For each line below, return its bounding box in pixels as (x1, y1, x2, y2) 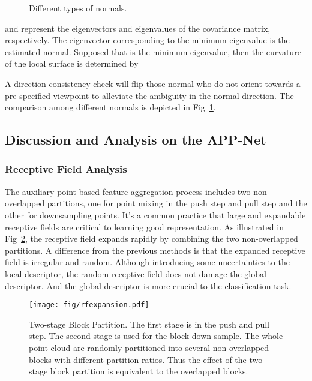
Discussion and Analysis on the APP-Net (5, 130, 266, 149)
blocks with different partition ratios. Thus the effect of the (29, 353, 247, 365)
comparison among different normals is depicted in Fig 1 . (5, 101, 216, 113)
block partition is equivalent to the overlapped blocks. (50, 365, 248, 377)
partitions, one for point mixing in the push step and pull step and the (47, 197, 307, 209)
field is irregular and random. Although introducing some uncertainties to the (5, 256, 290, 268)
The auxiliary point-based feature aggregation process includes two (5, 185, 251, 197)
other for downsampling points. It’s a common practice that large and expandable (5, 208, 306, 221)
